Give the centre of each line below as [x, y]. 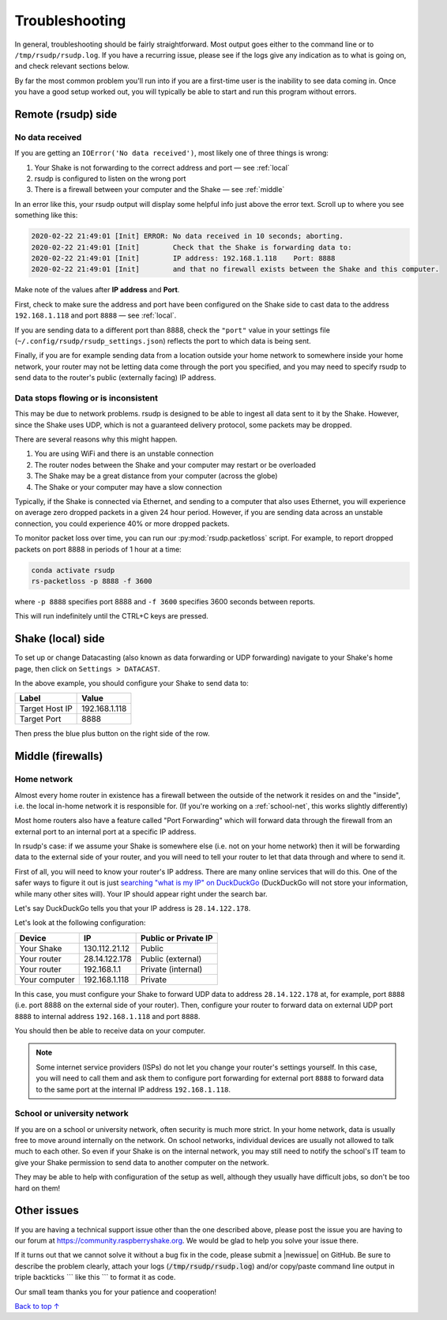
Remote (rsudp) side [66, 114]
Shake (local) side [60, 639]
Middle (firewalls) [59, 756]
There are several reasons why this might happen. [96, 439]
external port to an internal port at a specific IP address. [105, 831]
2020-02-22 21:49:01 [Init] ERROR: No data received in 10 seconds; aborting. [187, 236]
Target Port [40, 719]
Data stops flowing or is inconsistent [86, 397]
